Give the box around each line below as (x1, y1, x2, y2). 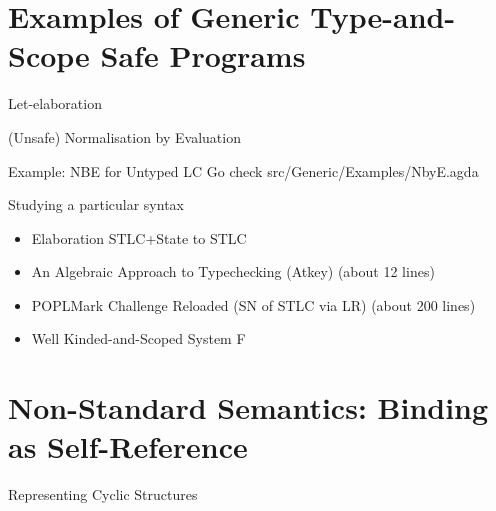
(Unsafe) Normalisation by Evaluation (8, 126, 241, 147)
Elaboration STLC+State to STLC (31, 227, 247, 248)
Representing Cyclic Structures (8, 484, 198, 505)
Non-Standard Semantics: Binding (8, 387, 489, 428)
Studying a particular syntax (8, 194, 184, 215)
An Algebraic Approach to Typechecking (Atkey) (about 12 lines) (31, 261, 435, 282)
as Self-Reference (8, 426, 248, 467)
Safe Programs (100, 35, 306, 76)
